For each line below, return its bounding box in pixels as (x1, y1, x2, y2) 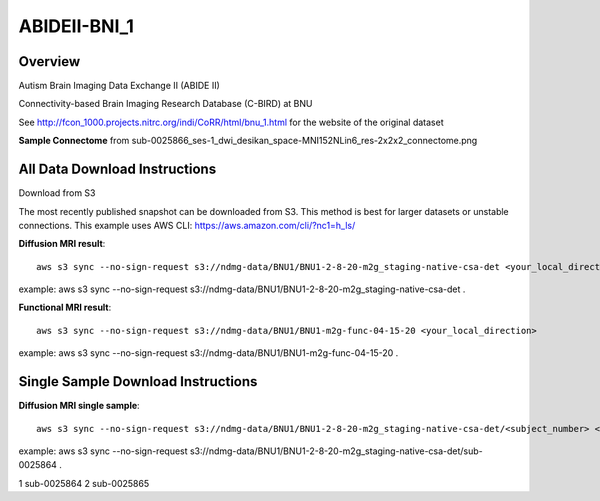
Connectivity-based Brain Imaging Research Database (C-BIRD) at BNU (18, 98, 313, 110)
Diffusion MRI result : (18, 238, 106, 250)
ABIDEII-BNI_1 (18, 15, 134, 37)
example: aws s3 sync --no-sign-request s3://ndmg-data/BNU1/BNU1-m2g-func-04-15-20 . (18, 347, 399, 359)
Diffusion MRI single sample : (18, 400, 140, 412)
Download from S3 (18, 187, 96, 199)
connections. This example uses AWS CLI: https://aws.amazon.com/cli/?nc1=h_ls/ (18, 219, 356, 231)
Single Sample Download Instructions (18, 373, 258, 390)
